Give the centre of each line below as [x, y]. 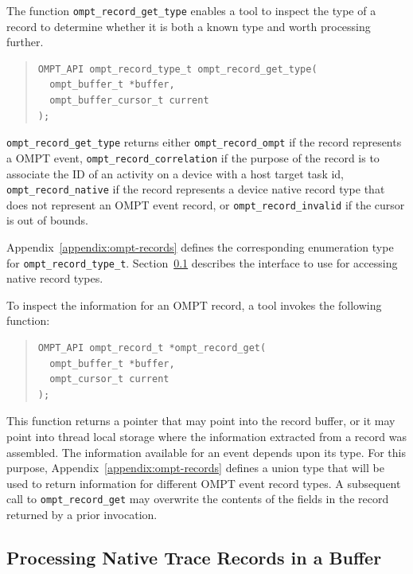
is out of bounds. [47, 220]
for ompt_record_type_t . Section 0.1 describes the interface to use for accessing [202, 262]
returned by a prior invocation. [82, 515]
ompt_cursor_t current [109, 379]
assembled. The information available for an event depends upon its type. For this [206, 452]
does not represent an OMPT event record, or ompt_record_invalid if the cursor [206, 204]
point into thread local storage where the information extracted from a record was [206, 437]
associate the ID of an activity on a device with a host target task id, [175, 173]
